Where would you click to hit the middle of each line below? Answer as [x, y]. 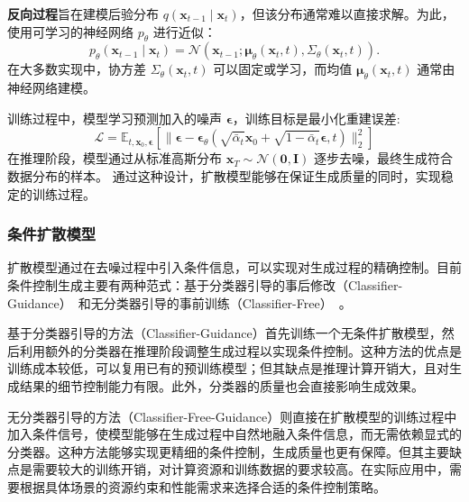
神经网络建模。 [51, 88]
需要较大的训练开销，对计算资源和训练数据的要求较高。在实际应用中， [240, 469]
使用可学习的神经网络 [70, 31]
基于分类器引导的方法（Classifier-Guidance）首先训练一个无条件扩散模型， [225, 333]
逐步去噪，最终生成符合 [383, 158]
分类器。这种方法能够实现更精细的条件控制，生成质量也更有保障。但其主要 [228, 451]
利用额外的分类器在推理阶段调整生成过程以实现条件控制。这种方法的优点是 [240, 350]
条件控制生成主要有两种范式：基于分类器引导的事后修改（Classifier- [205, 284]
